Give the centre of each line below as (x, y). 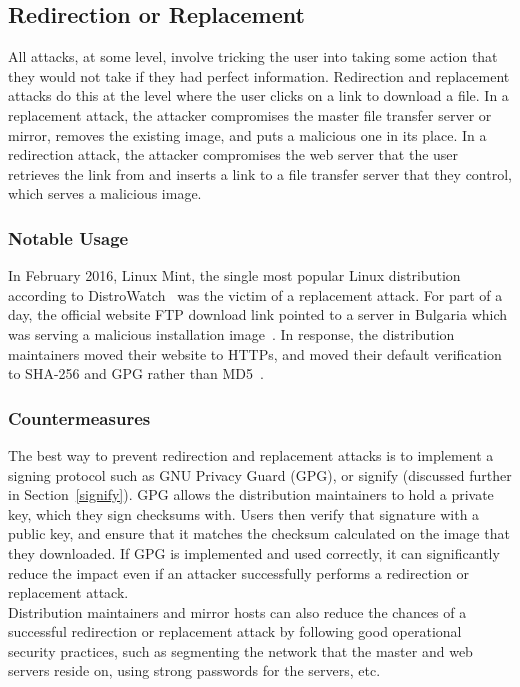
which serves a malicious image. (105, 193)
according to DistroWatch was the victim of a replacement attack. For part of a (255, 294)
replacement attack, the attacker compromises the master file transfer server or (250, 114)
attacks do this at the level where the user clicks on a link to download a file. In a (258, 95)
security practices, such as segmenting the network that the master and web (240, 650)
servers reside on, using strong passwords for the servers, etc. (194, 670)
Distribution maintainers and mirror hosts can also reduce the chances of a (237, 611)
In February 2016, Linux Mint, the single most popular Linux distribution (234, 275)
